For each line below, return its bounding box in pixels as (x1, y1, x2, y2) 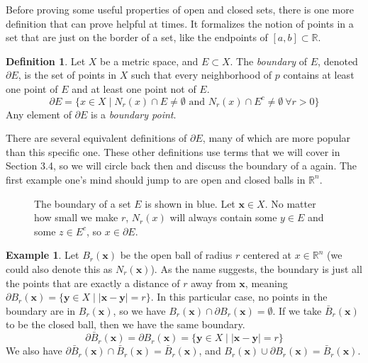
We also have (6, 343, 62, 358)
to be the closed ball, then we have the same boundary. (6, 317, 245, 332)
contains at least (283, 67, 355, 82)
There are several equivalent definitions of (6, 130, 187, 145)
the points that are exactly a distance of (6, 275, 180, 290)
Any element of (6, 106, 72, 121)
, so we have (113, 303, 166, 318)
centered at (242, 247, 292, 262)
